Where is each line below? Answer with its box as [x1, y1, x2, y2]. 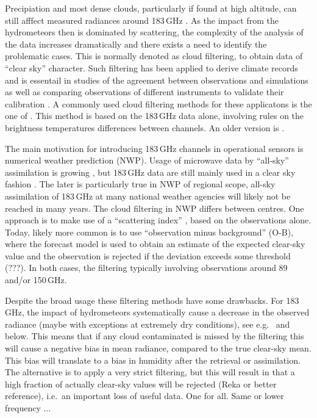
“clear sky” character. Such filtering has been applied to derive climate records [5, 61, 298, 74]
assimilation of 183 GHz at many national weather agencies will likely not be [5, 189, 291, 202]
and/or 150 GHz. [5, 273, 67, 286]
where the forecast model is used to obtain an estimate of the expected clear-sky [5, 237, 305, 250]
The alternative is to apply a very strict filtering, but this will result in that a [5, 366, 295, 378]
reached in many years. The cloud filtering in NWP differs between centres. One [5, 201, 304, 214]
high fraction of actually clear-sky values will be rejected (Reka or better [5, 377, 277, 390]
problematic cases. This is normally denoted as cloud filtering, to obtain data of [5, 49, 303, 62]
